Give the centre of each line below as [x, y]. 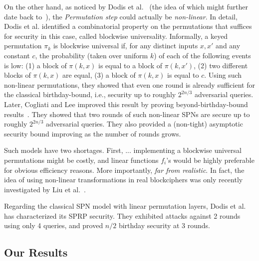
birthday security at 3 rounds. [164, 225]
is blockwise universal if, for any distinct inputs [126, 46]
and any [228, 46]
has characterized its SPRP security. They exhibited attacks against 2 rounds [122, 215]
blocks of [17, 75]
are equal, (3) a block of [99, 75]
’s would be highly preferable [210, 160]
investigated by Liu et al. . [45, 189]
